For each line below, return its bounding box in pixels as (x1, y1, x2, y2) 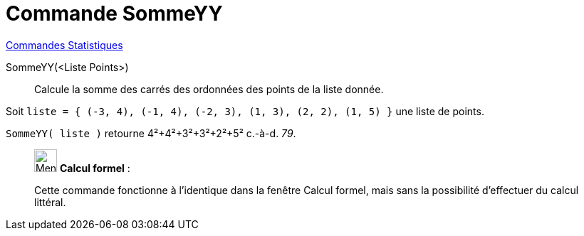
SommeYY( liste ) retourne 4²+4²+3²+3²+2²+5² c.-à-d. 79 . (6, 127, 296, 139)
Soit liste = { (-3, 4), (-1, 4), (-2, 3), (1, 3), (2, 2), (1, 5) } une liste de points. (6, 104, 484, 117)
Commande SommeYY (6, 1, 223, 26)
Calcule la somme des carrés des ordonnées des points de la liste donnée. (34, 82, 384, 95)
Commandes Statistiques (6, 38, 123, 51)
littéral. (34, 195, 66, 208)
